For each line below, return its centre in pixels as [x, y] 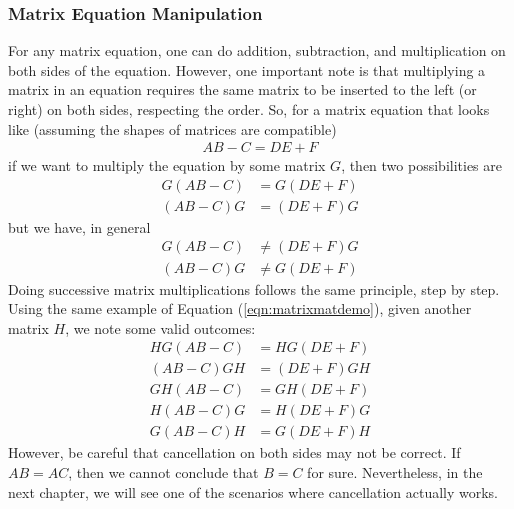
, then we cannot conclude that [163, 472]
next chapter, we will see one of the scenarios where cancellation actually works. [253, 491]
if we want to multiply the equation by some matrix [167, 165]
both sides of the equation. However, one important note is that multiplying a [247, 69]
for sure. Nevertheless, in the [395, 472]
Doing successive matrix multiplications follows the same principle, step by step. [254, 288]
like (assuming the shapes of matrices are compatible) [172, 128]
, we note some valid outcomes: [160, 327]
